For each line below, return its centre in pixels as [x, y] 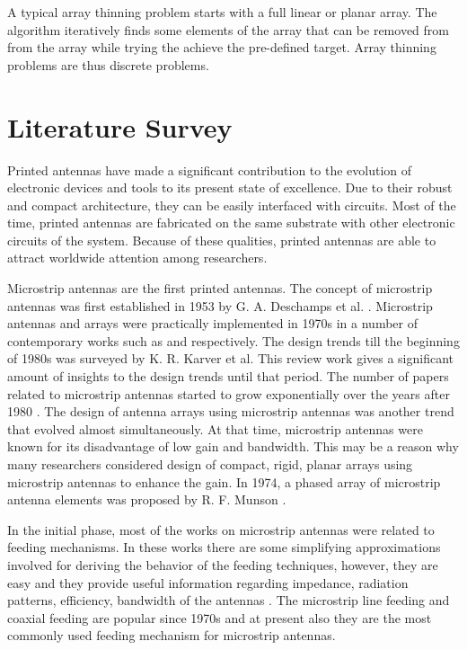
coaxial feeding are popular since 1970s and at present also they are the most [220, 617]
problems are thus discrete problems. [108, 64]
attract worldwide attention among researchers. [137, 258]
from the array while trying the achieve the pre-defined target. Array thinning [222, 47]
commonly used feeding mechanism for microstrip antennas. [172, 635]
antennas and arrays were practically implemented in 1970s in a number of [212, 323]
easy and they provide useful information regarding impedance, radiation [208, 582]
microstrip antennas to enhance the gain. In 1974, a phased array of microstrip [224, 481]
